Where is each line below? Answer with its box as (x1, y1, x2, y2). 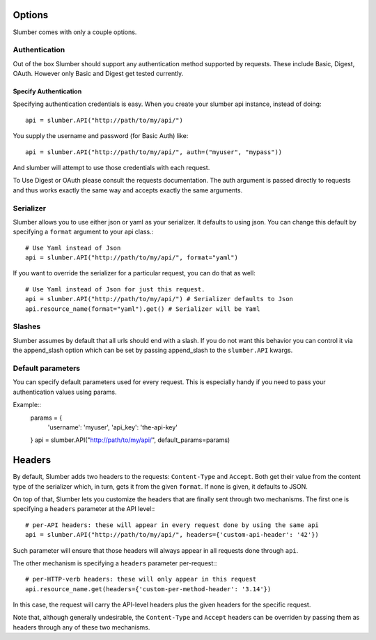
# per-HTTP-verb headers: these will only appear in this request (25, 575, 257, 584)
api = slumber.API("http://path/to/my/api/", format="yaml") (25, 254, 238, 261)
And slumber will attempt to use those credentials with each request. (13, 164, 210, 172)
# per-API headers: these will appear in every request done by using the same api (25, 521, 320, 529)
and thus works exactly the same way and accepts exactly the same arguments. (13, 185, 243, 195)
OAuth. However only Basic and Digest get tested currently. (13, 70, 184, 78)
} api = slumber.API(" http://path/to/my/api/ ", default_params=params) (30, 436, 230, 444)
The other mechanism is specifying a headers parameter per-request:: (13, 558, 217, 567)
